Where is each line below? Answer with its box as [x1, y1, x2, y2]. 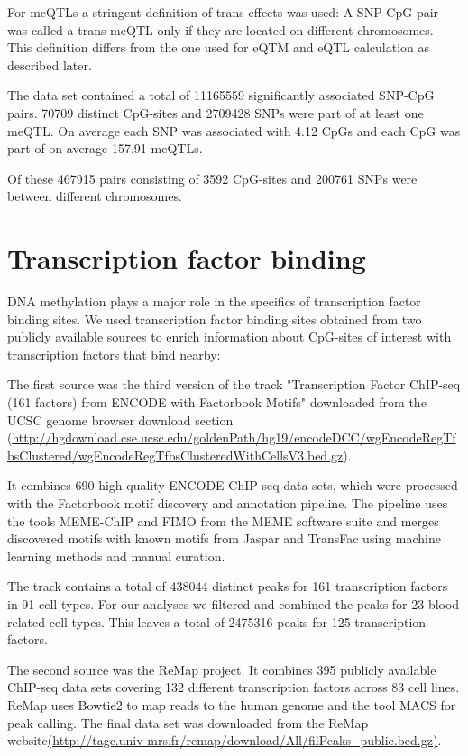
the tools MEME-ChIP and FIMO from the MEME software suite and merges [7, 511, 439, 530]
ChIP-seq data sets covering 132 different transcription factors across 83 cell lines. [7, 678, 460, 697]
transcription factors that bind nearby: [7, 344, 221, 363]
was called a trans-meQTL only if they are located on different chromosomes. [7, 20, 434, 39]
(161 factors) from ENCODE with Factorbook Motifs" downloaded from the [7, 393, 427, 412]
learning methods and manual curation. [7, 546, 225, 565]
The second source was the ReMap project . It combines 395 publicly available [7, 660, 436, 679]
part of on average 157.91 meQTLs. [7, 139, 203, 158]
